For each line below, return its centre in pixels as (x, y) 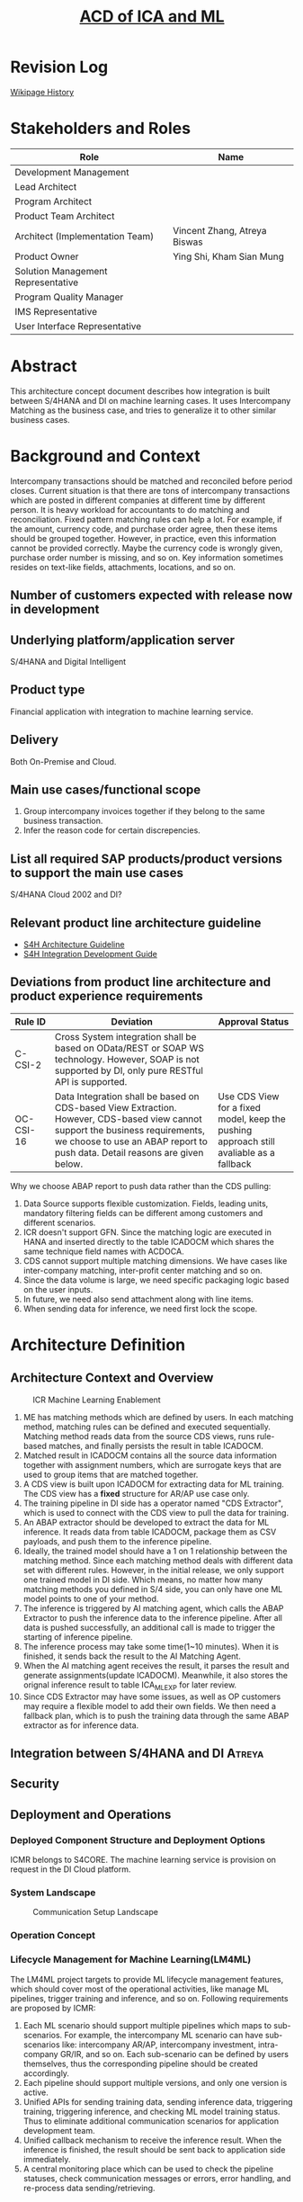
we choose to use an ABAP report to (131, 1141)
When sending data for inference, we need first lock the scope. (140, 1308)
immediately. (47, 2159)
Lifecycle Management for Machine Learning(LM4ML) (131, 1960)
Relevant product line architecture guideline (136, 922)
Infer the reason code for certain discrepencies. (111, 830)
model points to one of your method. (91, 1598)
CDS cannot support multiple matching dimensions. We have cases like (155, 1260)
